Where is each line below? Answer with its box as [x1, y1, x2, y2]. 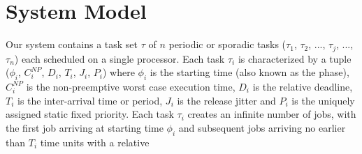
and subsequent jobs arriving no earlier [178, 120, 346, 134]
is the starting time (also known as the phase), [150, 65, 349, 79]
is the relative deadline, [252, 79, 353, 93]
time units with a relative [40, 134, 150, 149]
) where [103, 65, 135, 79]
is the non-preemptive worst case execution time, [26, 79, 236, 93]
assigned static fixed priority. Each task [6, 107, 174, 121]
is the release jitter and [177, 93, 276, 107]
